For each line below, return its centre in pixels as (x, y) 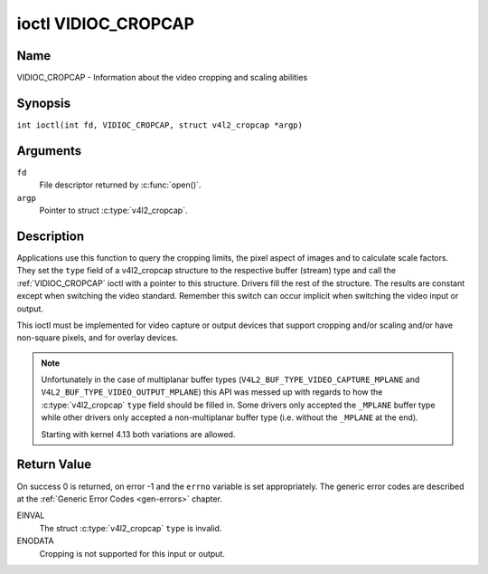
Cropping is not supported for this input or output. (132, 553)
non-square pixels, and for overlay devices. (98, 338)
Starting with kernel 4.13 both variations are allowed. (138, 434)
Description (51, 236)
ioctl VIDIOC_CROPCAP (105, 24)
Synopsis (44, 103)
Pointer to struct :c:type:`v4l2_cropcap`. (113, 210)
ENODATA (35, 541)
